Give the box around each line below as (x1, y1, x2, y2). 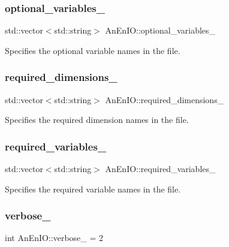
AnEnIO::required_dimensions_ (105, 93, 224, 106)
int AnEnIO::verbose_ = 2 (5, 231, 104, 244)
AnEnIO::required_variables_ (105, 162, 216, 175)
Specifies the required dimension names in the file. (5, 113, 189, 126)
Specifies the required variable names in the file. (5, 182, 181, 195)
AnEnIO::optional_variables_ (105, 24, 216, 37)
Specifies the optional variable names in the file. (5, 44, 180, 56)
